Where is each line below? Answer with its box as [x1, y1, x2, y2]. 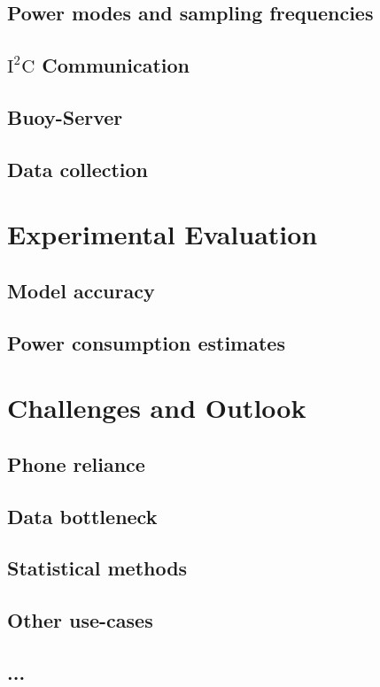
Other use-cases [7, 606, 153, 634]
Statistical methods [7, 554, 188, 582]
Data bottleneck [7, 502, 158, 529]
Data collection [7, 155, 149, 182]
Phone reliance [7, 450, 145, 477]
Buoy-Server [7, 103, 123, 130]
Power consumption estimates [7, 328, 285, 356]
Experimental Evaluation [7, 216, 318, 252]
